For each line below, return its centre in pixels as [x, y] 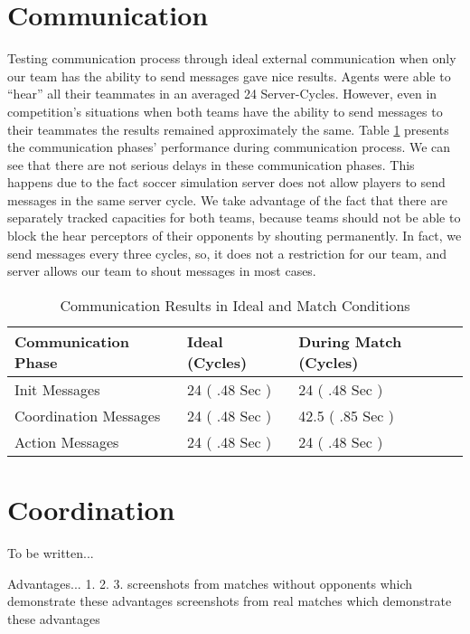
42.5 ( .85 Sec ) [346, 415]
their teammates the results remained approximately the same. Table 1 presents [228, 129]
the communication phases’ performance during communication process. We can [229, 147]
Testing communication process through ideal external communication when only [232, 58]
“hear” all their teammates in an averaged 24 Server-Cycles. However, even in [222, 94]
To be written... [51, 552]
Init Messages [57, 389]
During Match [350, 341]
